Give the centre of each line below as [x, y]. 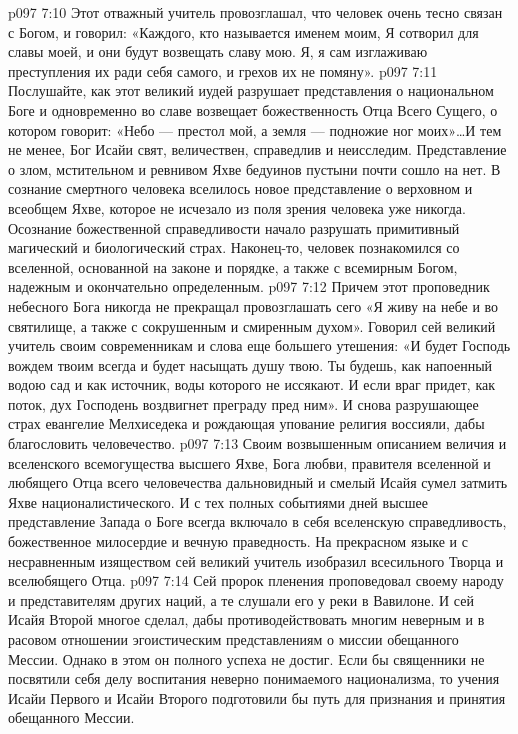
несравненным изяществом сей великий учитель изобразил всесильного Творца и [256, 560]
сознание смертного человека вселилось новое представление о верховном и [240, 188]
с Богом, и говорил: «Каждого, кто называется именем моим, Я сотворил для [243, 31]
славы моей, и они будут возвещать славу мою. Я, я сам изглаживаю [218, 51]
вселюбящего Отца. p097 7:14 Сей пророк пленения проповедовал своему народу [256, 580]
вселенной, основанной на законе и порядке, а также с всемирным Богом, [233, 266]
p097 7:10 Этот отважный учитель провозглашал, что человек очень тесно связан [255, 12]
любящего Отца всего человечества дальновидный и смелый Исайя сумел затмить [258, 482]
